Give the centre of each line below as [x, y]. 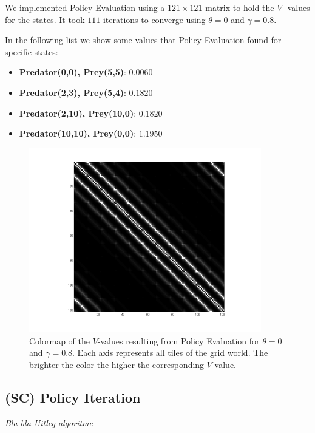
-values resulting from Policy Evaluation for [178, 340]
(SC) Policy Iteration [73, 397]
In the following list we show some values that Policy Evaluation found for [143, 40]
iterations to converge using [154, 19]
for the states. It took [45, 19]
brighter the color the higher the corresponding [117, 364]
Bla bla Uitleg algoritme [49, 422]
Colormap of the [59, 340]
